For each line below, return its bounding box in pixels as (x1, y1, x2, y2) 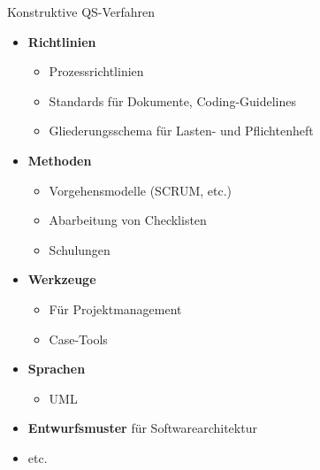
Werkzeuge (27, 270, 96, 289)
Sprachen (27, 359, 86, 378)
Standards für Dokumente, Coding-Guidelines (49, 91, 297, 110)
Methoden (27, 150, 92, 169)
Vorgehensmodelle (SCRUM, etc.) (49, 181, 232, 199)
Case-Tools (49, 329, 108, 348)
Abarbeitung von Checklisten (49, 211, 207, 229)
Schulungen (49, 240, 110, 258)
